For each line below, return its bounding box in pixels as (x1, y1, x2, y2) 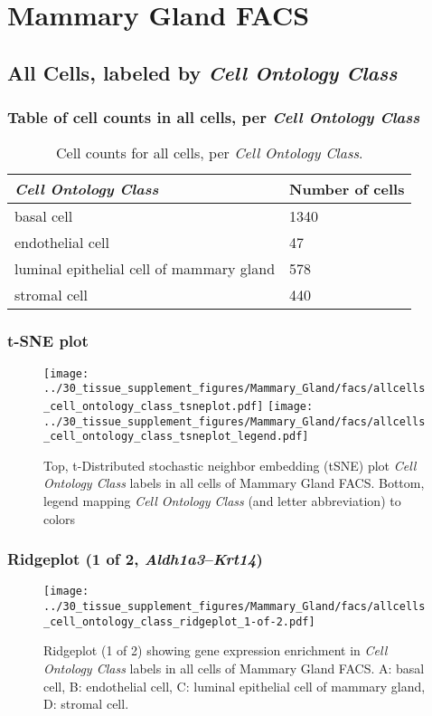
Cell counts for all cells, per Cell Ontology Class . (55, 142, 363, 164)
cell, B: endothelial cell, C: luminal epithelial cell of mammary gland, (43, 676, 426, 695)
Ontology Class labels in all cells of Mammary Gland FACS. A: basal (43, 659, 425, 678)
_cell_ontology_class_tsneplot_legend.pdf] (43, 430, 309, 444)
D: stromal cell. (43, 694, 129, 713)
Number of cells (289, 178, 405, 200)
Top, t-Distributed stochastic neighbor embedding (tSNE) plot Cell (43, 455, 417, 474)
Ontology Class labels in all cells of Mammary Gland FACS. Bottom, (43, 473, 425, 492)
